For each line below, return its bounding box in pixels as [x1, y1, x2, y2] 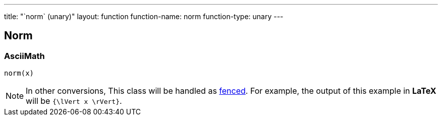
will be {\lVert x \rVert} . [26, 96, 122, 106]
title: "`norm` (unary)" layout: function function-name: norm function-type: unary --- [4, 12, 284, 21]
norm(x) [4, 69, 34, 78]
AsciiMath [4, 50, 45, 61]
